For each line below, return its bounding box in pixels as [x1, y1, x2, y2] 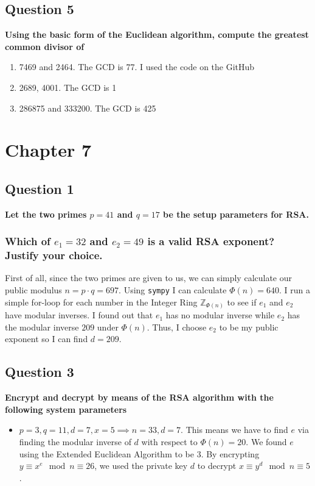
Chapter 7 [5, 137, 92, 162]
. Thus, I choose [147, 320, 207, 333]
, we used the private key [94, 459, 188, 472]
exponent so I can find [5, 332, 88, 345]
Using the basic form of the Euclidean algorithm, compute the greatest [5, 28, 309, 41]
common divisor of [5, 40, 85, 52]
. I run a [279, 284, 311, 296]
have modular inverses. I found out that [5, 309, 153, 321]
